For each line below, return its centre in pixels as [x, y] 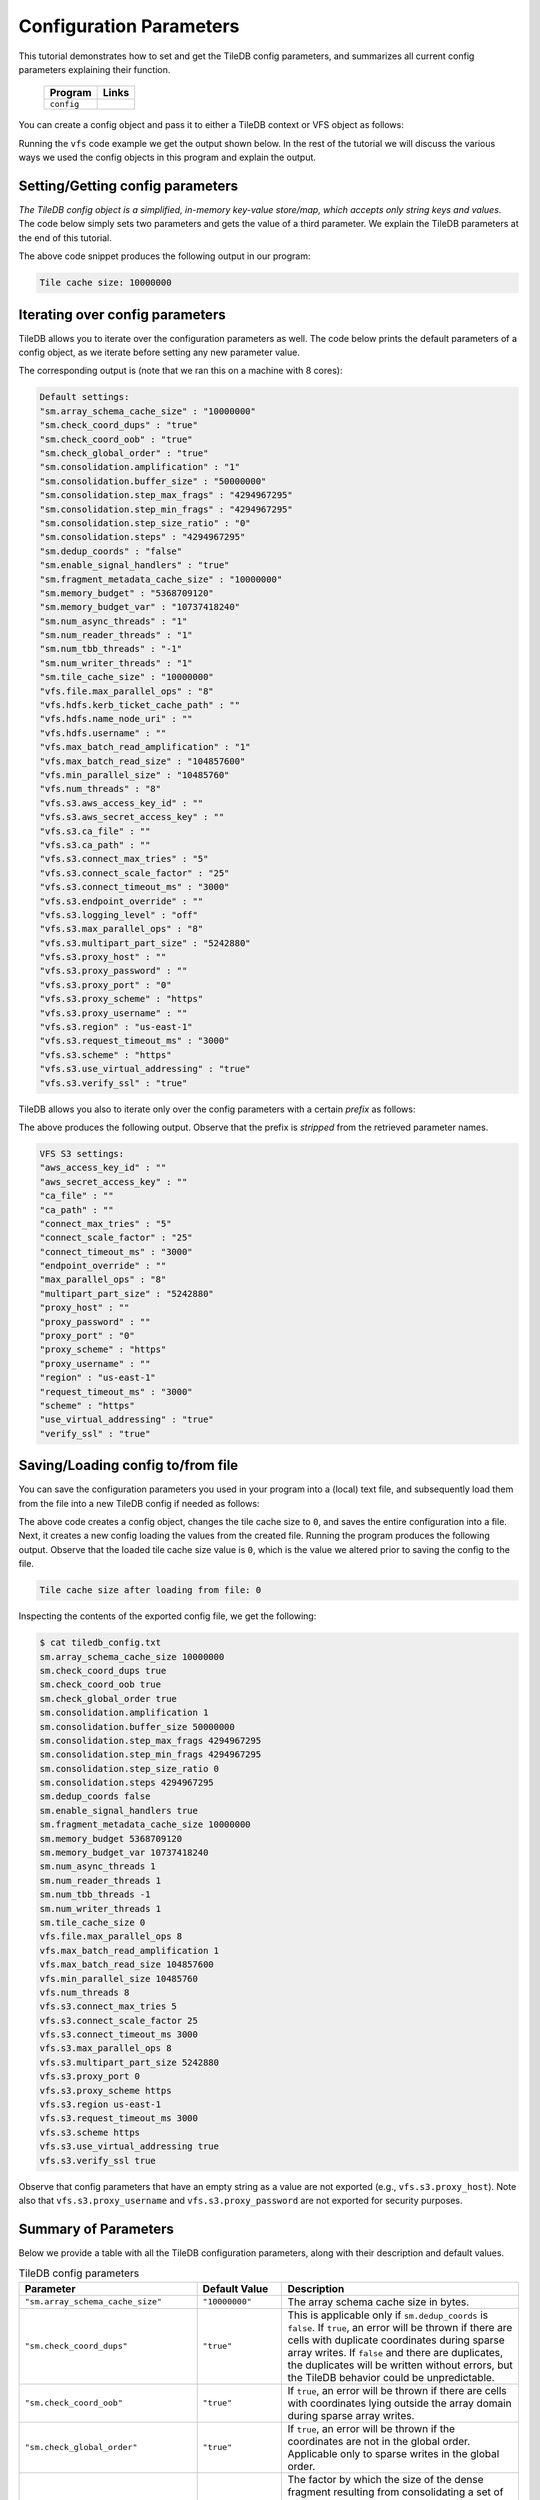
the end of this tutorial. [65, 237]
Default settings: [84, 397]
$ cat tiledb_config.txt [100, 1643]
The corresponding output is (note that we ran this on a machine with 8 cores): [180, 371]
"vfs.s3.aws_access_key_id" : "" [121, 803]
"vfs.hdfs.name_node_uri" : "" [116, 719]
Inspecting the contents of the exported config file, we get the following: [167, 1616]
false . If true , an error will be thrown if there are [400, 2327]
